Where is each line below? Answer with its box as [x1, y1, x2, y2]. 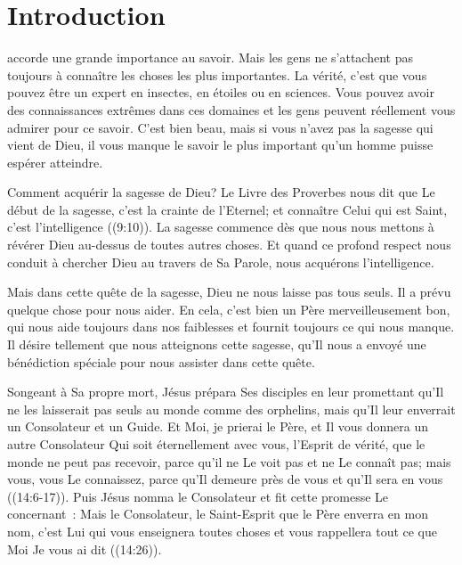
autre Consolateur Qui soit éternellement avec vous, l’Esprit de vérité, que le [7, 435, 426, 453]
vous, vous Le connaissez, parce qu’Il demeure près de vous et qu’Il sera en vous [7, 470, 443, 488]
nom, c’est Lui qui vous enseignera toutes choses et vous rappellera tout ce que [7, 521, 438, 540]
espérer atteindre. [7, 152, 103, 171]
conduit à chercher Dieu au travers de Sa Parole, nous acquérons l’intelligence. [7, 252, 434, 271]
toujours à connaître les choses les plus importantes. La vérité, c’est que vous [7, 65, 427, 84]
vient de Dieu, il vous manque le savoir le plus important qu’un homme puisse [7, 135, 434, 154]
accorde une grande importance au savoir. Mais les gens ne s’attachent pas [7, 48, 413, 67]
